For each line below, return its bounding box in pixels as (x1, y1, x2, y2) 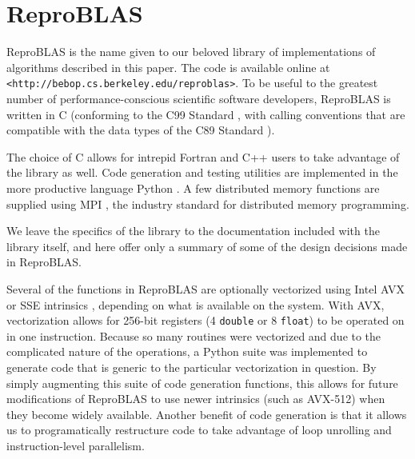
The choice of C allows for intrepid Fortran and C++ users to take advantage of (6, 148, 400, 165)
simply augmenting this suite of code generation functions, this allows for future (6, 374, 398, 391)
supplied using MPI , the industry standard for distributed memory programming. (6, 195, 409, 212)
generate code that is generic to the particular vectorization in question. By (6, 358, 377, 375)
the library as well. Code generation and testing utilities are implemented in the (6, 164, 398, 181)
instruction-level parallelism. (6, 437, 145, 453)
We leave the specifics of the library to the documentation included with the (6, 222, 380, 239)
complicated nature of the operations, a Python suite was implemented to (6, 343, 368, 360)
